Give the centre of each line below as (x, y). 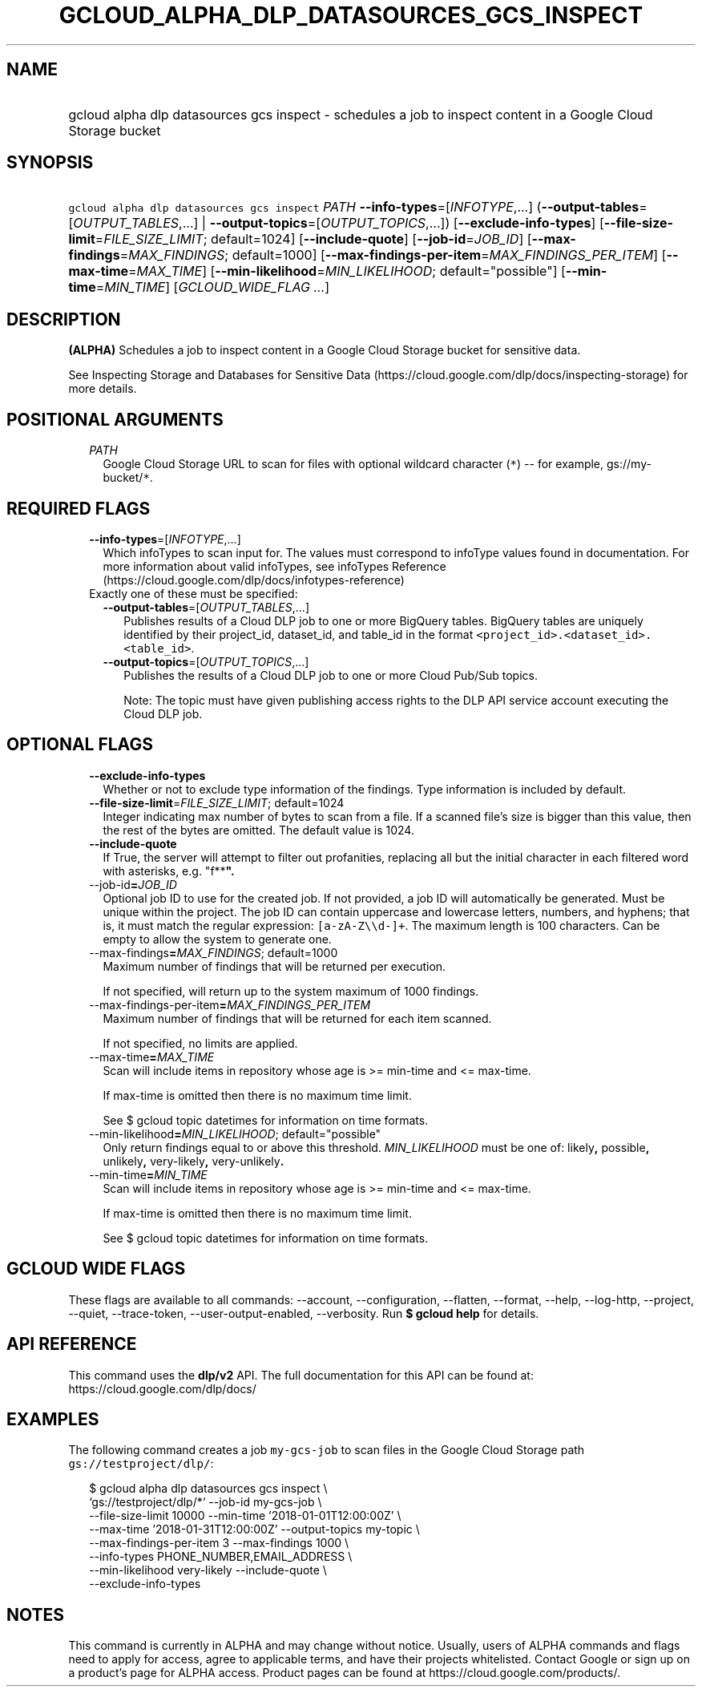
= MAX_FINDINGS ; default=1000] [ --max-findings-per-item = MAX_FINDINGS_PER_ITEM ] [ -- (399, 255)
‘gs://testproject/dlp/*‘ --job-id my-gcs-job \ (206, 1502)
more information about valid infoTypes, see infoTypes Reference (274, 566)
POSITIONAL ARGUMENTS (115, 419)
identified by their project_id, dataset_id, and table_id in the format (299, 634)
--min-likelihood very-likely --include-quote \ (208, 1570)
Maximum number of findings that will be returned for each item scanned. (297, 1018)
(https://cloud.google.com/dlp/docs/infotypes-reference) (254, 580)
